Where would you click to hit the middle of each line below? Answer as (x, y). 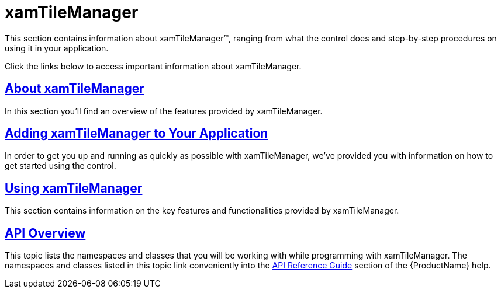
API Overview (45, 233)
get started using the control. (61, 166)
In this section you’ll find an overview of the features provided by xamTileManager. (164, 111)
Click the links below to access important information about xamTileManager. (153, 66)
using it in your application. (57, 48)
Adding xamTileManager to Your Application (137, 134)
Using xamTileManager (74, 188)
